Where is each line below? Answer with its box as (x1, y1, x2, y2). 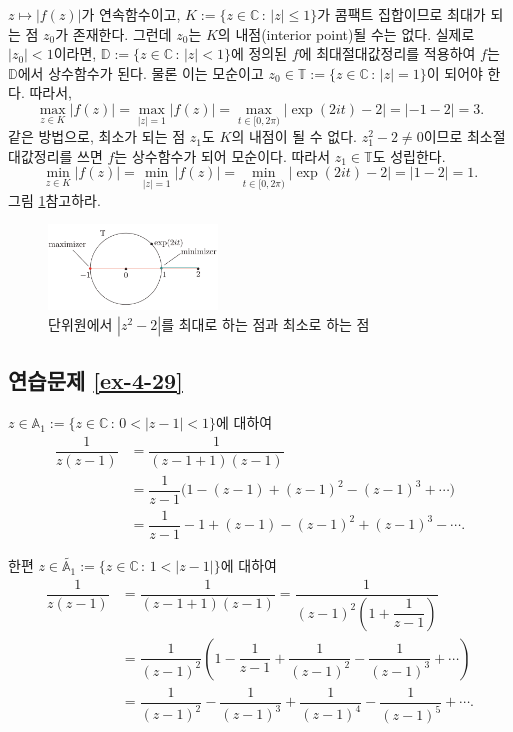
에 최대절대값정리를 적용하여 (298, 43, 476, 64)
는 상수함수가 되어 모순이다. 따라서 (114, 145, 331, 166)
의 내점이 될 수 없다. (231, 126, 357, 147)
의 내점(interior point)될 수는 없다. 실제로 (217, 23, 475, 44)
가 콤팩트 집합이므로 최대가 (317, 4, 486, 24)
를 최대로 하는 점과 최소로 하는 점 (161, 313, 370, 334)
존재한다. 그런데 (72, 23, 172, 44)
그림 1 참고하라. (8, 189, 101, 210)
